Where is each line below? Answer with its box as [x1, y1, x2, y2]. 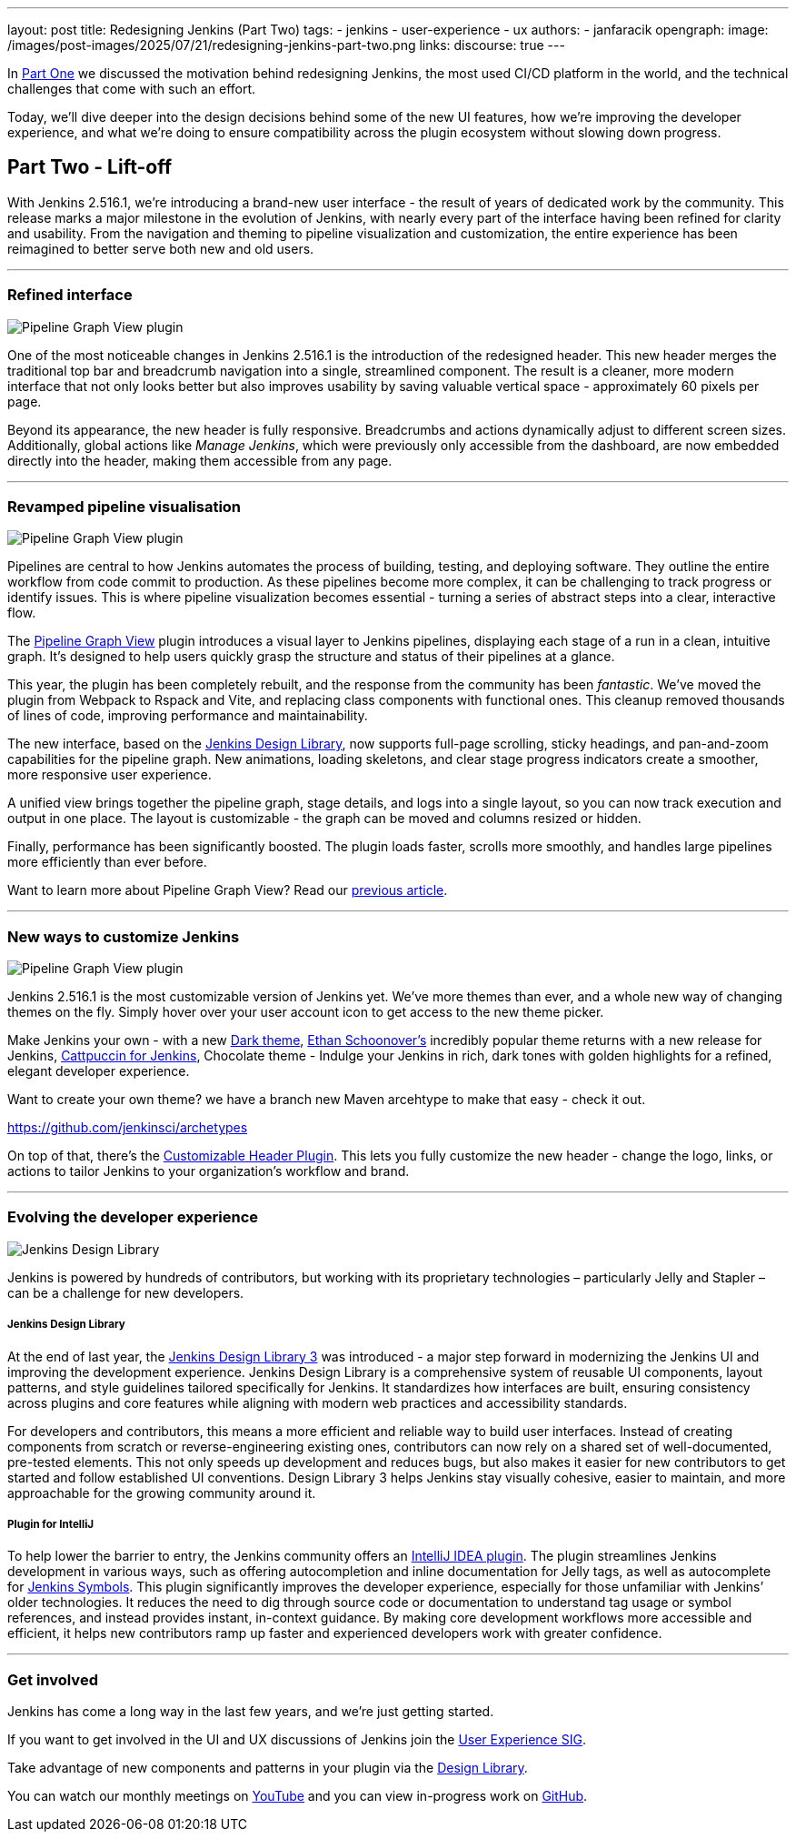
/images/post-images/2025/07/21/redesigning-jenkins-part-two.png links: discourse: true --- [7, 37, 565, 53]
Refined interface [7, 286, 133, 305]
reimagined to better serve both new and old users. [7, 240, 314, 256]
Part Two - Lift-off [7, 156, 173, 179]
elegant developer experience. [7, 1063, 190, 1080]
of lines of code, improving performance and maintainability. [7, 708, 368, 724]
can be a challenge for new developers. [7, 1284, 244, 1301]
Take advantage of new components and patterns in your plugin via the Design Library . [7, 1760, 528, 1776]
